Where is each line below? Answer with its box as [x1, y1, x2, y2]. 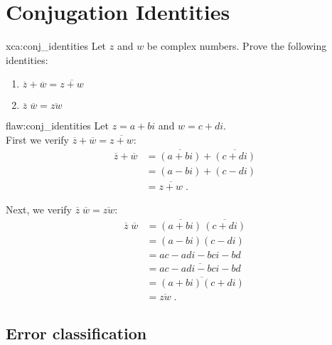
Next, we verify [6, 202, 72, 217]
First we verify [6, 132, 70, 147]
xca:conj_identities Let [6, 38, 107, 53]
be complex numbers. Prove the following [146, 38, 327, 53]
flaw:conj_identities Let [6, 118, 109, 133]
